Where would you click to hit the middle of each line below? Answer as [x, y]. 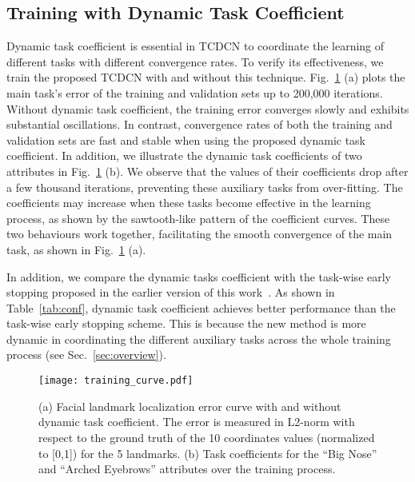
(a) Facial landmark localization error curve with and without [190, 406]
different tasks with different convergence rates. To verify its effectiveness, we [195, 61]
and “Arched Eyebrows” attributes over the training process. [187, 469]
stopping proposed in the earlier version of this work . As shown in [171, 292]
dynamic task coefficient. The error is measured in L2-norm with [197, 422]
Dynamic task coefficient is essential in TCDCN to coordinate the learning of [196, 46]
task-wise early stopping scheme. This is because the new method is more [186, 323]
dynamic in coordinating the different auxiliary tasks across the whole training [199, 339]
